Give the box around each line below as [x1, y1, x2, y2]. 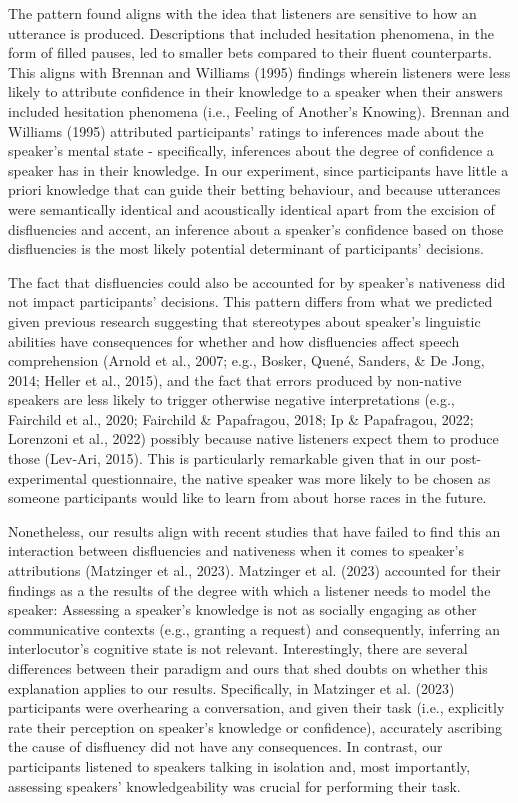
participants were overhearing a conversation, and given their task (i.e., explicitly [8, 697, 505, 718]
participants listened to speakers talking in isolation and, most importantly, [8, 755, 471, 776]
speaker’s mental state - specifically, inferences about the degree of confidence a [8, 140, 494, 161]
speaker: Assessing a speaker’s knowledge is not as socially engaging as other [8, 599, 477, 620]
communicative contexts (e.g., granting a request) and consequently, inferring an [8, 618, 500, 639]
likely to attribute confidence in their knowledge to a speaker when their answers [8, 81, 503, 102]
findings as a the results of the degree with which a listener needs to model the [8, 579, 491, 600]
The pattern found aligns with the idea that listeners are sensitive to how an [8, 3, 477, 23]
